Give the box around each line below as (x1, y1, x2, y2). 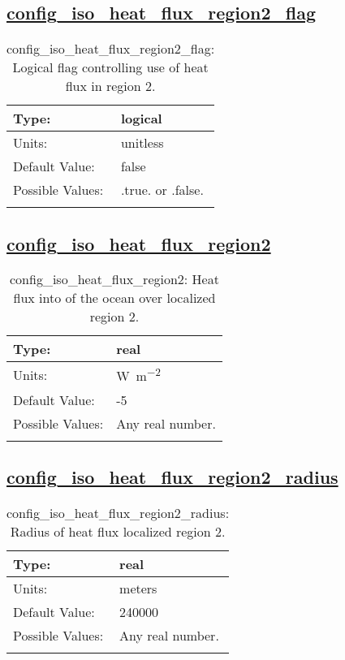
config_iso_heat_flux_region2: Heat (10, 270, 219, 289)
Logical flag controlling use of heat (12, 58, 209, 77)
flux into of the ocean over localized (13, 288, 216, 308)
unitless (120, 133, 164, 153)
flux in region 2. (65, 76, 156, 96)
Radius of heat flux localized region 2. (10, 521, 226, 541)
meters (119, 578, 157, 597)
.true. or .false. (120, 180, 204, 200)
